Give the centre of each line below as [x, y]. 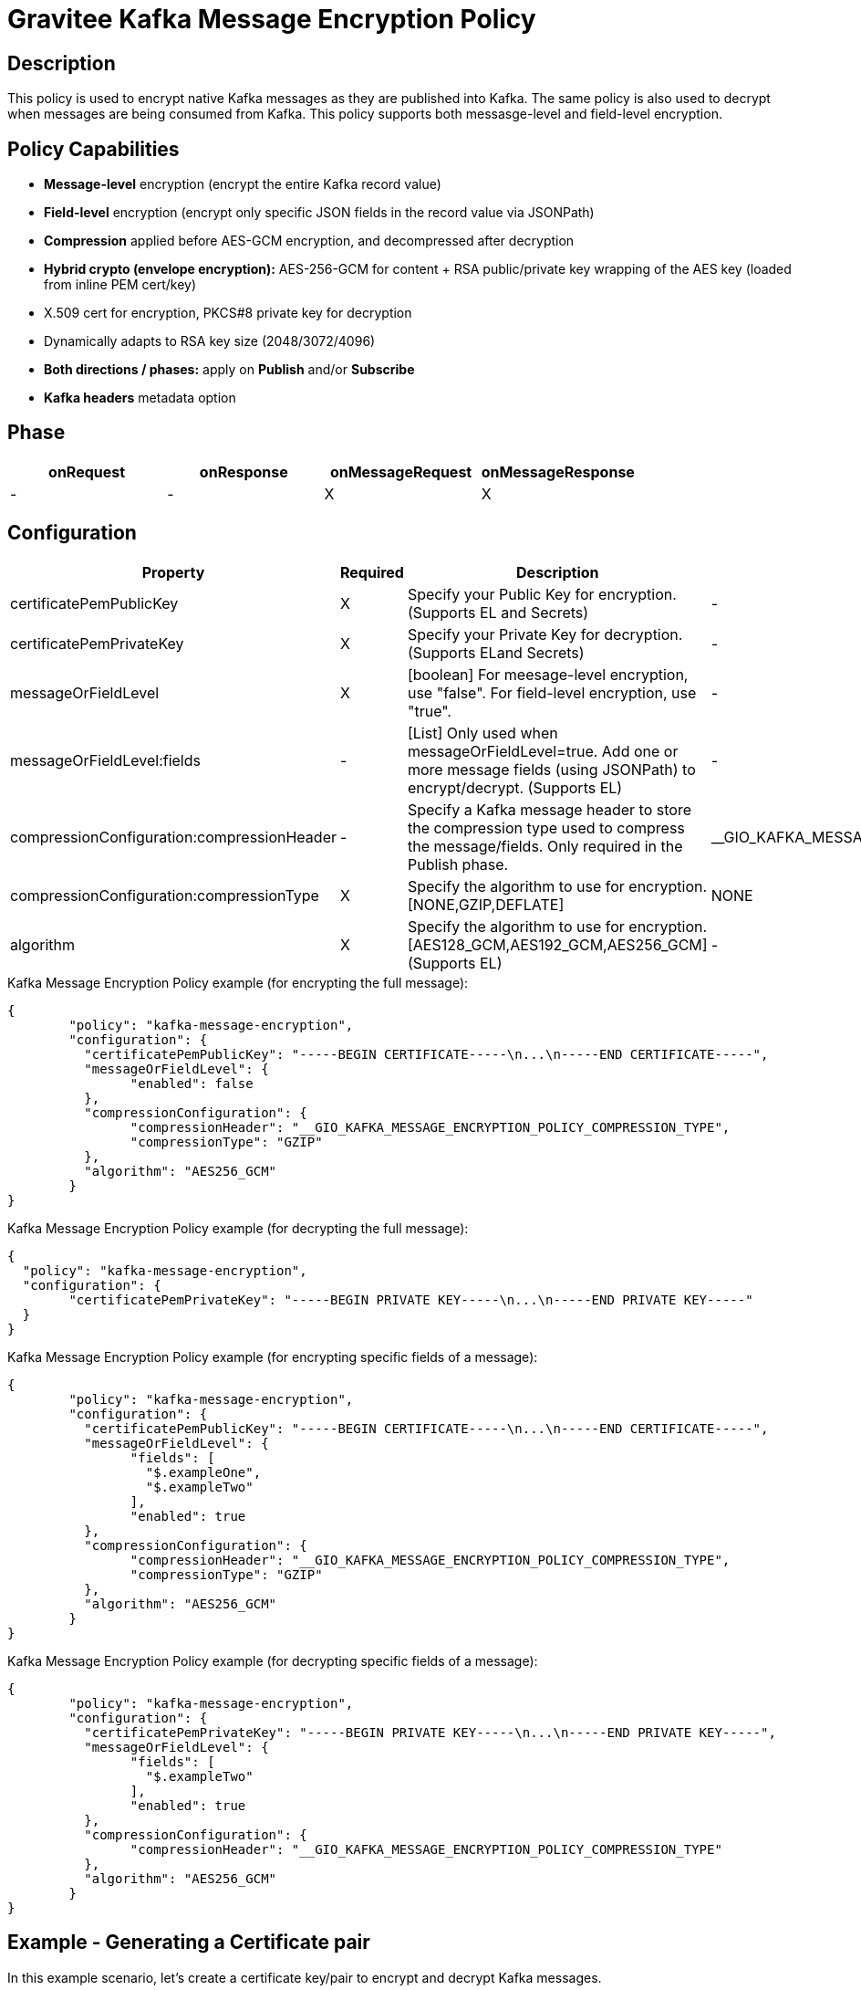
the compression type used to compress [546, 827]
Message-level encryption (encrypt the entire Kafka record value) [243, 184]
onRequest [87, 471]
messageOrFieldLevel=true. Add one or [543, 751]
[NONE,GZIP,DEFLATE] [486, 904]
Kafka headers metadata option [140, 398]
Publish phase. [458, 864]
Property [173, 572]
